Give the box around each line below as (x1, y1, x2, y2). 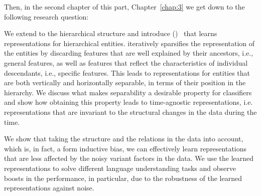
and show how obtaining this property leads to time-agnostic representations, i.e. (4, 97, 253, 107)
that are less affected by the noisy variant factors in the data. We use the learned (4, 153, 254, 163)
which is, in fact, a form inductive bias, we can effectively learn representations (4, 143, 247, 153)
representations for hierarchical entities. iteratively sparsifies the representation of (4, 38, 255, 48)
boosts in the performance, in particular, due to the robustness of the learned (4, 172, 242, 183)
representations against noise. (4, 182, 94, 193)
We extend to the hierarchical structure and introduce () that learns (4, 28, 217, 39)
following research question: (4, 11, 89, 22)
